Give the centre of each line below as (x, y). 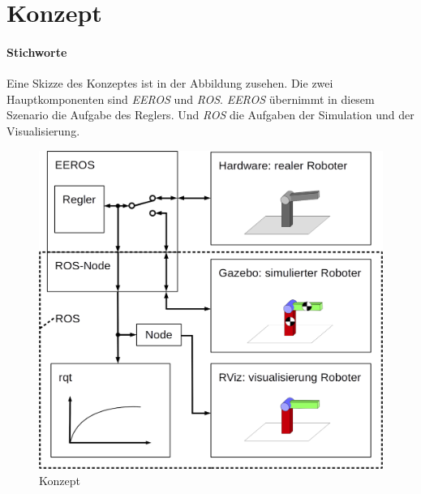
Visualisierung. (43, 130)
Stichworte (37, 52)
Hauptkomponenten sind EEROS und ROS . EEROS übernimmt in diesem (191, 99)
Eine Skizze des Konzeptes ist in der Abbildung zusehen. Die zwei (170, 83)
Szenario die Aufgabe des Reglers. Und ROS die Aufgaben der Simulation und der (210, 115)
